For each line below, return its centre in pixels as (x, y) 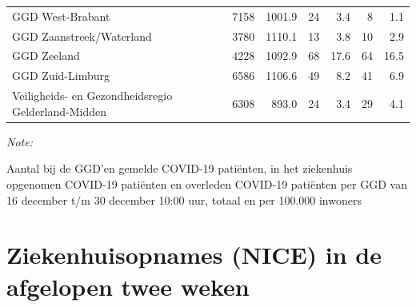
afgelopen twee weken (128, 286)
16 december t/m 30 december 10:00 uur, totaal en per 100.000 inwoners (184, 199)
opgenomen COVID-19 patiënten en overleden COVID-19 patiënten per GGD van (207, 184)
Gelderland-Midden (60, 111)
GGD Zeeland (46, 56)
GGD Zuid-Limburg (61, 76)
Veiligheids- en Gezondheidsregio (92, 96)
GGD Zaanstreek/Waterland (82, 36)
